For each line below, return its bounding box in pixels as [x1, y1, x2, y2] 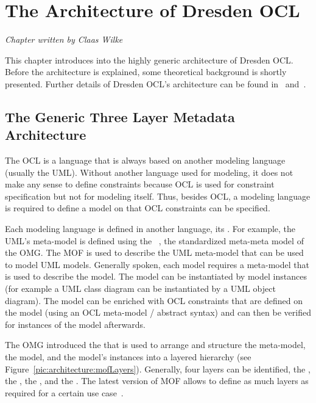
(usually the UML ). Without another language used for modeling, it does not [5, 165, 293, 178]
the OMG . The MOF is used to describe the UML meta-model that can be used [5, 246, 304, 259]
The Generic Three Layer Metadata [5, 107, 235, 126]
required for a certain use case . [5, 386, 124, 399]
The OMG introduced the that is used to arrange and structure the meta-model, [5, 338, 306, 351]
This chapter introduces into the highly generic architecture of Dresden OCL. [5, 53, 293, 66]
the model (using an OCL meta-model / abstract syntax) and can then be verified [5, 306, 311, 319]
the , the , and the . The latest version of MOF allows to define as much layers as [5, 374, 309, 387]
